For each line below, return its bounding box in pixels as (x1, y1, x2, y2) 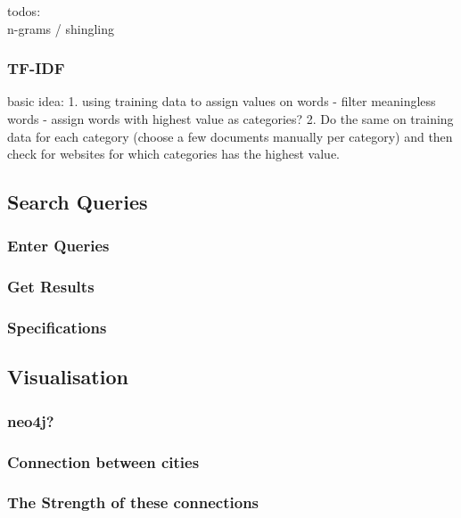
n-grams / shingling (7, 19, 114, 37)
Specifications (7, 317, 107, 339)
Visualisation (7, 363, 128, 391)
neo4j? (7, 409, 54, 432)
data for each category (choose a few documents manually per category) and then (7, 127, 453, 145)
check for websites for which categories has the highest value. (7, 144, 341, 163)
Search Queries (7, 188, 148, 216)
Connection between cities (7, 450, 200, 473)
